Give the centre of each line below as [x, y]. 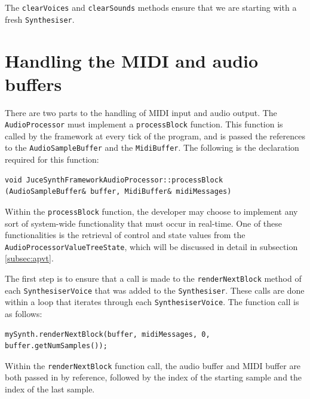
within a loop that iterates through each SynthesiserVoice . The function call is [152, 302]
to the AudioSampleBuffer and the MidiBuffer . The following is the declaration [152, 147]
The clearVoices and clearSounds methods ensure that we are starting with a [151, 7]
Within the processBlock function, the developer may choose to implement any [151, 211]
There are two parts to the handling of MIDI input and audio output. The [141, 112]
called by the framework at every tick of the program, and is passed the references [155, 135]
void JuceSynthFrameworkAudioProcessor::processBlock [114, 180]
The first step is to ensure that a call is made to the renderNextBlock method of [153, 278]
